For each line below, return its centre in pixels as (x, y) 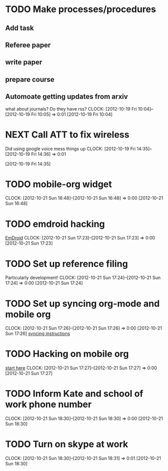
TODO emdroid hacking (55, 224)
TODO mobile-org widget (59, 184)
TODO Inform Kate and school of (74, 394)
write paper (24, 62)
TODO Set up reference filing (67, 264)
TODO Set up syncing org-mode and (82, 303)
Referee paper (28, 45)
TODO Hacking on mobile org (67, 354)
